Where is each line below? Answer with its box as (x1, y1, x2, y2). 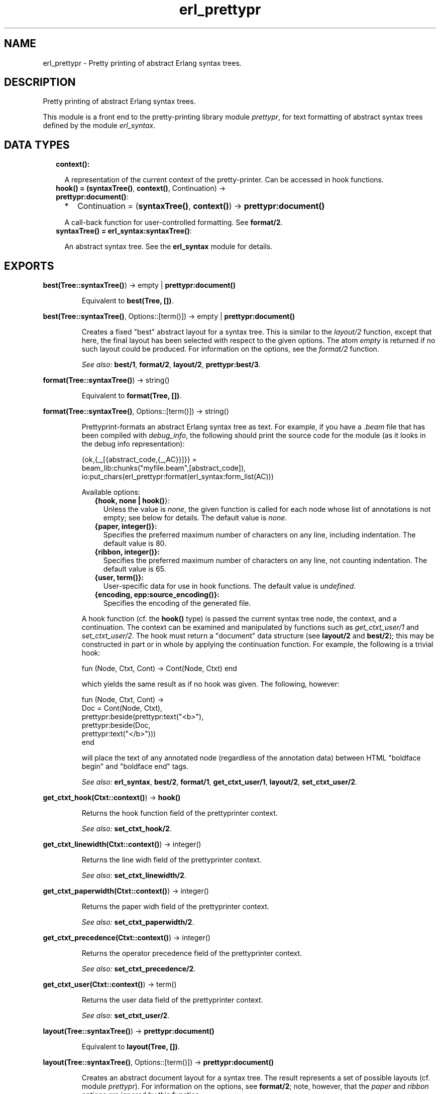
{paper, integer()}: (94, 522, 157, 531)
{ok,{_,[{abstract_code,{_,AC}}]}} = (81, 455, 197, 464)
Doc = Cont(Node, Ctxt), (81, 704, 163, 713)
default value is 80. (103, 539, 167, 548)
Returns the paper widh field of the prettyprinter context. (81, 902, 269, 911)
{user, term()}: (94, 573, 144, 582)
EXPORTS (4, 259, 54, 272)
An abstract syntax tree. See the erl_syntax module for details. (64, 242, 273, 251)
